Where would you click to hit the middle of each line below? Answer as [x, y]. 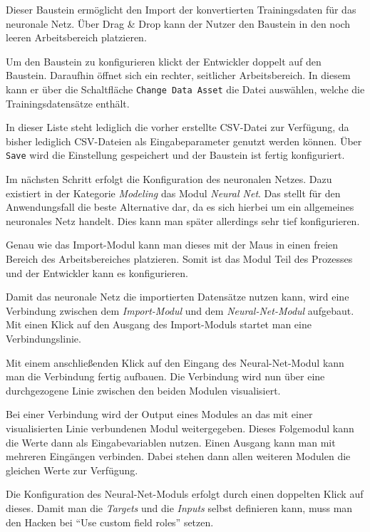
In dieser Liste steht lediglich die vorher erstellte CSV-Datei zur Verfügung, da [178, 127]
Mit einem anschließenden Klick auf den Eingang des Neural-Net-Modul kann [175, 362]
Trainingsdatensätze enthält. [68, 103]
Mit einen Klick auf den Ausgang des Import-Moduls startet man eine [159, 324]
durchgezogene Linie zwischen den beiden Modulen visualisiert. [143, 390]
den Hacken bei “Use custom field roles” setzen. [110, 522]
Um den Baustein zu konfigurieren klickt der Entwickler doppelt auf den [164, 61]
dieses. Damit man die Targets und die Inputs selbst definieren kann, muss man [179, 507]
